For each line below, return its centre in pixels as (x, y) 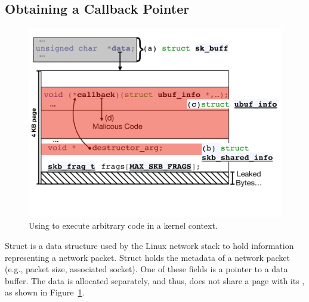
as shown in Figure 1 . (45, 292)
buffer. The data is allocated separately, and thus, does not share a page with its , (155, 280)
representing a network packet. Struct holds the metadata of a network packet (147, 257)
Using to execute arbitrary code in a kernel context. (123, 225)
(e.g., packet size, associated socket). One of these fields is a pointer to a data (146, 269)
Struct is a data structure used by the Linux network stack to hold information (149, 245)
